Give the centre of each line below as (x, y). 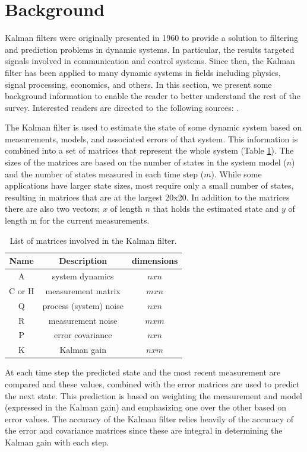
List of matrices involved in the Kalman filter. (93, 240)
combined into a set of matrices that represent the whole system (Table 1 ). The (149, 150)
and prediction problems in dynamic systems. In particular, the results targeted (150, 49)
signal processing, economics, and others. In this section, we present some (138, 84)
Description (83, 261)
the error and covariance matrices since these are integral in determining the (144, 430)
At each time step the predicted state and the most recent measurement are (143, 372)
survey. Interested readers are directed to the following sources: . (122, 107)
